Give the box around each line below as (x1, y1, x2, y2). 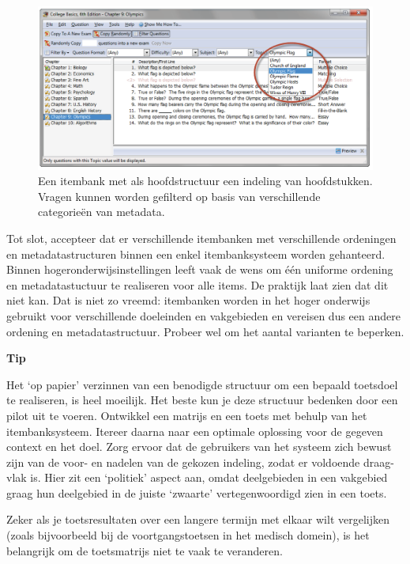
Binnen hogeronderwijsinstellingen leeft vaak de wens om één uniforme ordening (6, 261, 393, 278)
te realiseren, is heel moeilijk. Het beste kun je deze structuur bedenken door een (6, 392, 398, 408)
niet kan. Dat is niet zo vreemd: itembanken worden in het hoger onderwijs (6, 292, 371, 308)
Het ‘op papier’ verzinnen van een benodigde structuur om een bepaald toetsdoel (6, 376, 398, 392)
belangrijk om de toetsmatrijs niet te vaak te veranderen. (6, 542, 283, 558)
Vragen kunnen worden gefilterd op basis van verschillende (38, 187, 321, 204)
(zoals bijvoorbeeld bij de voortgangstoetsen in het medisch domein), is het (6, 527, 370, 543)
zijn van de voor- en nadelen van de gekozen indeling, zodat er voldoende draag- (6, 453, 394, 470)
